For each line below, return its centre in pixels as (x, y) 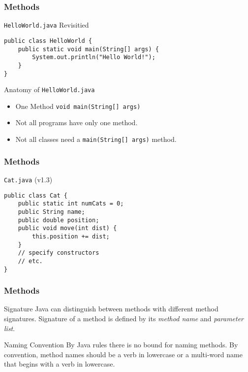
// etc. (30, 261)
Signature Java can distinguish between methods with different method (111, 309)
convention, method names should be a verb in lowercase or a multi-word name (123, 354)
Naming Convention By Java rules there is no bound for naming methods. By (121, 345)
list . (10, 328)
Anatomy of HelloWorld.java (49, 89)
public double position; (59, 220)
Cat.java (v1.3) (28, 179)
